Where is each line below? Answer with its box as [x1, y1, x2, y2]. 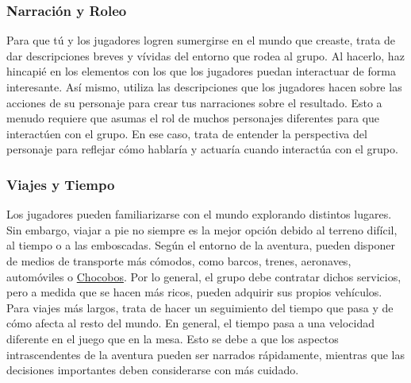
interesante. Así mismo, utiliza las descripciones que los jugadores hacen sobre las [6, 79, 402, 95]
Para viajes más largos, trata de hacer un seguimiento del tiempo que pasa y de [6, 299, 394, 315]
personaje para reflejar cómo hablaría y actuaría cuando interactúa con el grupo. [6, 141, 398, 157]
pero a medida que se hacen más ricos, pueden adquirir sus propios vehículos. [6, 284, 382, 300]
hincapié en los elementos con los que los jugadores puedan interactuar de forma [6, 63, 396, 79]
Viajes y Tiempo [6, 174, 115, 194]
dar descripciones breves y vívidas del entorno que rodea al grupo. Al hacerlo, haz [6, 47, 405, 64]
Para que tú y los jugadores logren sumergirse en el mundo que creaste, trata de [6, 32, 396, 48]
